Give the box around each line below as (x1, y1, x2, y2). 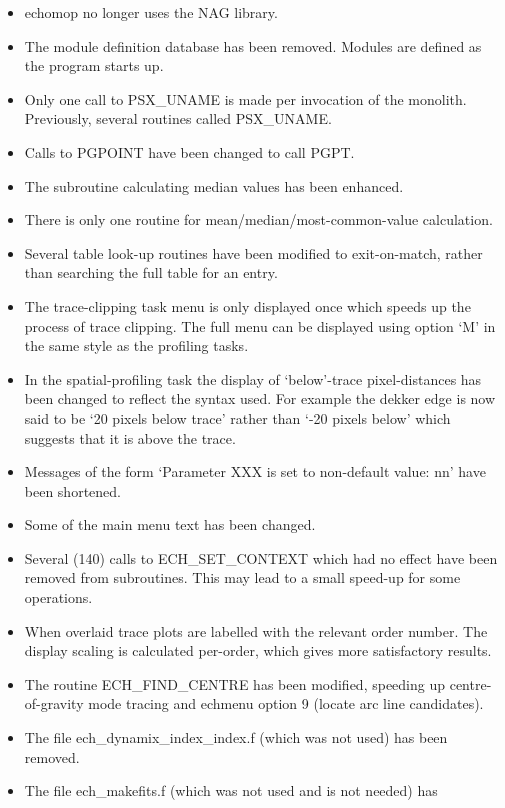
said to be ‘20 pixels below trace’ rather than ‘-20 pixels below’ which (24, 407, 451, 428)
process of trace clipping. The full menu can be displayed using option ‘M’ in (24, 315, 496, 336)
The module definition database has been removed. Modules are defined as (24, 35, 482, 56)
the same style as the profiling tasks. (24, 335, 249, 356)
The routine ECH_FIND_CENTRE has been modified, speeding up (24, 673, 446, 694)
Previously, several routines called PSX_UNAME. (24, 108, 332, 129)
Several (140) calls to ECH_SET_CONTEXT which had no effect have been (24, 547, 498, 568)
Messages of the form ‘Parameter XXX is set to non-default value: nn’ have (24, 461, 486, 482)
